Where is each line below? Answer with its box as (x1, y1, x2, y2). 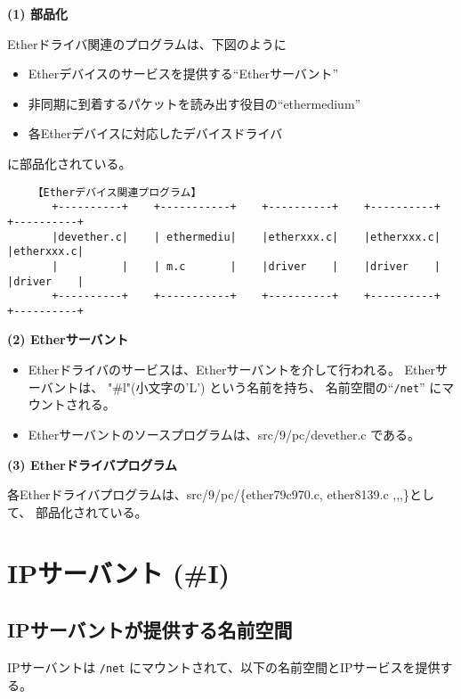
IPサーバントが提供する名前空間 (7, 616, 293, 644)
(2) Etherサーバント (7, 330, 129, 349)
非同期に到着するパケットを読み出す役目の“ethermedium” (28, 94, 361, 112)
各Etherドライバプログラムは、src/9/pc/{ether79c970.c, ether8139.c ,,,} (7, 485, 410, 504)
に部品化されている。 (7, 153, 132, 172)
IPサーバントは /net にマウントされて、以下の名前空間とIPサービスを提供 (7, 657, 441, 676)
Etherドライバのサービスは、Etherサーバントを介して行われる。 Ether (28, 360, 436, 379)
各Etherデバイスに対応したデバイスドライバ (28, 124, 283, 143)
